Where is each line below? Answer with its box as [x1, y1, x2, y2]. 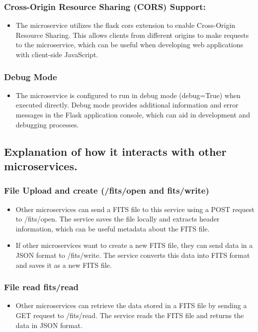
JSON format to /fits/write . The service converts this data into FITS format [15, 249, 250, 260]
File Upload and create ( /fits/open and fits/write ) [4, 184, 209, 197]
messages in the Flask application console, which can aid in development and [15, 110, 250, 119]
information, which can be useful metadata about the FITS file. [15, 223, 210, 233]
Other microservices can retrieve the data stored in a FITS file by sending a [15, 300, 247, 311]
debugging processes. [15, 119, 79, 129]
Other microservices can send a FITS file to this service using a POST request [15, 204, 255, 214]
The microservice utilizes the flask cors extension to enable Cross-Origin [15, 20, 236, 30]
